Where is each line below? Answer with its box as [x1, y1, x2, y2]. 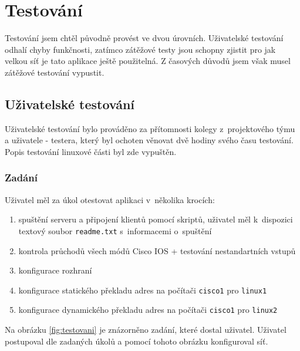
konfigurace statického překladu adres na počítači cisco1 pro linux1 [18, 283, 267, 296]
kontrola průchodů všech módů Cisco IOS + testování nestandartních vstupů [18, 244, 296, 256]
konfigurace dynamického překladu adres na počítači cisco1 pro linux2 [18, 303, 278, 316]
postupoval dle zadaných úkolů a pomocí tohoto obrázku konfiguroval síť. [5, 335, 268, 347]
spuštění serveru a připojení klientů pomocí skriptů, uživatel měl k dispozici [18, 213, 293, 225]
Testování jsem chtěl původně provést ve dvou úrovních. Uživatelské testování [5, 32, 284, 44]
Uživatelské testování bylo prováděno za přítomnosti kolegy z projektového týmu [5, 122, 295, 134]
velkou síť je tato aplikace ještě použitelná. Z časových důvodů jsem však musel [5, 55, 291, 67]
